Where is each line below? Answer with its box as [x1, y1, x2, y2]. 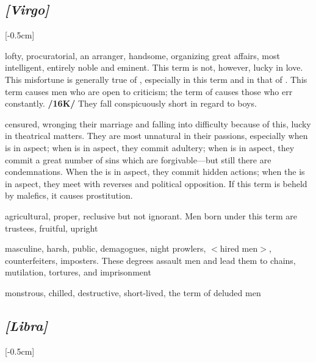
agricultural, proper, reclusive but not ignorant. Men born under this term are [5, 209, 297, 222]
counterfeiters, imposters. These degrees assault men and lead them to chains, [5, 254, 296, 266]
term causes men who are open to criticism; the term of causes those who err [5, 85, 293, 98]
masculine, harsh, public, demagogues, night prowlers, [5, 242, 206, 255]
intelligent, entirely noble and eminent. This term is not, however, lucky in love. [5, 61, 303, 74]
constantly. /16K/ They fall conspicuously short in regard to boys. [5, 97, 257, 110]
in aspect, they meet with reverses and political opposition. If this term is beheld [5, 177, 307, 190]
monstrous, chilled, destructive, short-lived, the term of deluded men [5, 286, 261, 299]
